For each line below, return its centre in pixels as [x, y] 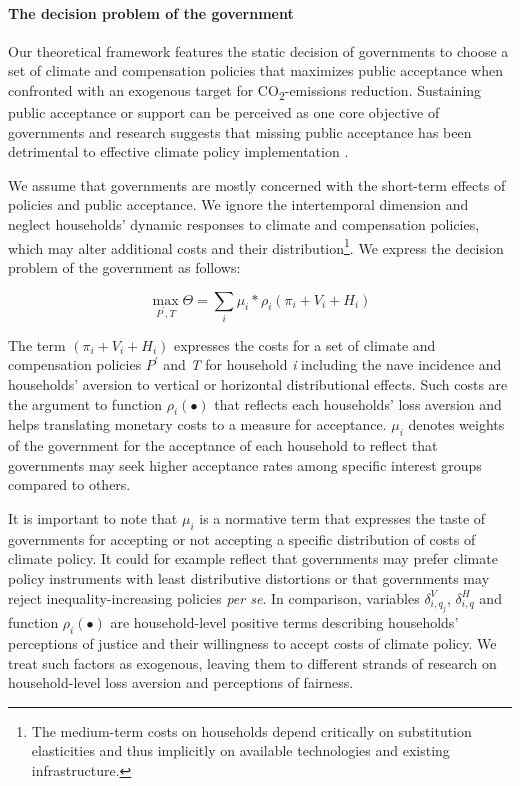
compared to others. [69, 484]
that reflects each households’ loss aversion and [358, 403]
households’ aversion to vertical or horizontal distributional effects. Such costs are [258, 384]
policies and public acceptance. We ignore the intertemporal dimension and [238, 204]
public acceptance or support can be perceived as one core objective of [224, 112]
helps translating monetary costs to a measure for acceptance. [197, 424]
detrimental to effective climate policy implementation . [178, 151]
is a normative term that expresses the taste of [342, 518]
